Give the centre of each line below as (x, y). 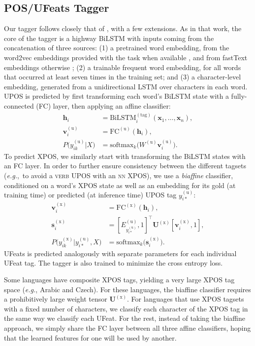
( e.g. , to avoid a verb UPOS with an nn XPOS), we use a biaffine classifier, (119, 175)
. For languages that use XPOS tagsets (185, 299)
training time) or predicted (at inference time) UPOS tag (90, 195)
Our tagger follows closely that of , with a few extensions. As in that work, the (123, 28)
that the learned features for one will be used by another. (90, 337)
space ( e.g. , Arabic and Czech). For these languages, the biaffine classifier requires (127, 289)
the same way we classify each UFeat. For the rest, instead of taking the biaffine (125, 318)
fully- (239, 96)
